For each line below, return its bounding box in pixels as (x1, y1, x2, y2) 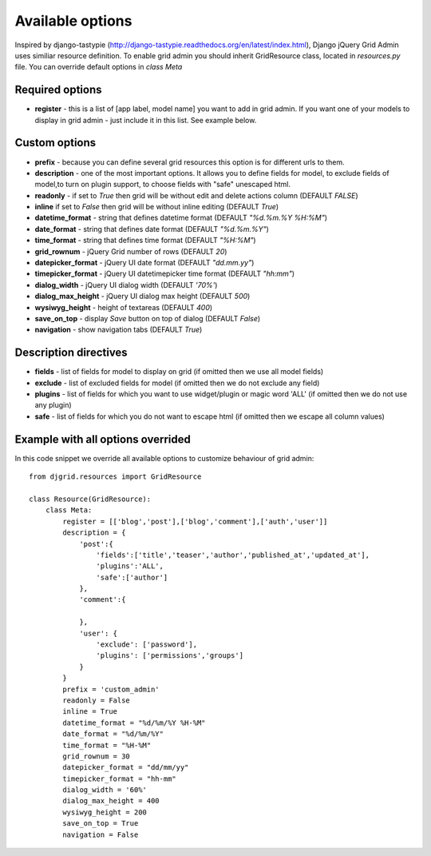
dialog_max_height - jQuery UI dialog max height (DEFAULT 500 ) (34, 292, 251, 301)
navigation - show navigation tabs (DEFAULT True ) (34, 324, 203, 335)
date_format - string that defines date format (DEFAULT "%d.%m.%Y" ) (34, 224, 269, 233)
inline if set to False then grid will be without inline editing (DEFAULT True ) (34, 202, 279, 212)
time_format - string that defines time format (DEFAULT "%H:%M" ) (34, 236, 256, 245)
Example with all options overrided (14, 432, 191, 446)
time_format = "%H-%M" (62, 740, 152, 750)
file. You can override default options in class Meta (14, 62, 183, 72)
